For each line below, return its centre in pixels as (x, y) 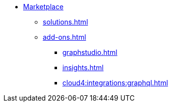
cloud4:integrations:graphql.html (115, 83)
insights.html (83, 67)
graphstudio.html (90, 52)
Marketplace (43, 7)
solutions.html (66, 22)
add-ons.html (65, 37)
